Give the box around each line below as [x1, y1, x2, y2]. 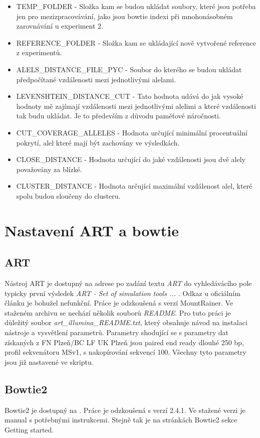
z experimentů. [16, 47, 62, 58]
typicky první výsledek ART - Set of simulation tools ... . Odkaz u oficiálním [5, 287, 240, 298]
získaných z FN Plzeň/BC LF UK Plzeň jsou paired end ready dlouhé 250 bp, [5, 337, 244, 347]
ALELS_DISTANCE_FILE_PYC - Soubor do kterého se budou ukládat [16, 64, 242, 74]
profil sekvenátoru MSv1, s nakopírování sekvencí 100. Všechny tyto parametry [5, 347, 246, 357]
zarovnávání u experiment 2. [16, 21, 103, 31]
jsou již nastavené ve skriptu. [5, 356, 94, 367]
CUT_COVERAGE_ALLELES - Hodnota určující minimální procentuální [16, 127, 247, 137]
